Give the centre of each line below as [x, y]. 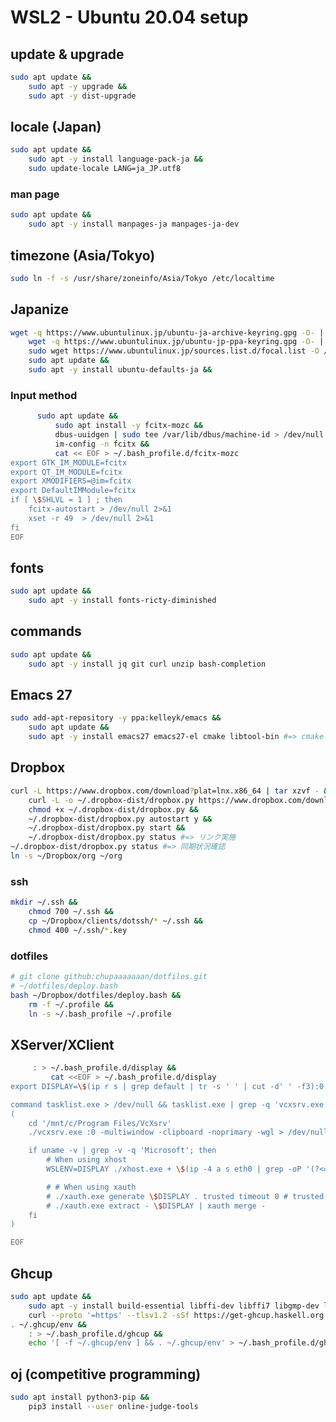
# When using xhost [87, 1160]
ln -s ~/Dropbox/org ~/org [66, 856]
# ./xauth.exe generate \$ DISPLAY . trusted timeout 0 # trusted [185, 1196]
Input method [44, 395]
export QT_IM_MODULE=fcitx [66, 472]
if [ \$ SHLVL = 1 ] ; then [66, 500]
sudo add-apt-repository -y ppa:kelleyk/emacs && [116, 718]
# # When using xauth [91, 1187]
